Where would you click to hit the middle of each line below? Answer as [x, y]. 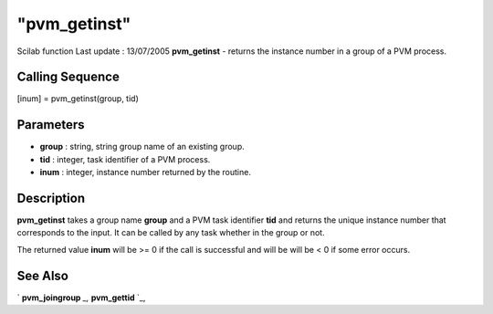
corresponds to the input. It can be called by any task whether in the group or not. [171, 233]
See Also [42, 275]
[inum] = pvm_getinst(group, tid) [78, 99]
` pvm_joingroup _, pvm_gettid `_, [81, 298]
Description [51, 198]
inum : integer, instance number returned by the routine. [145, 173]
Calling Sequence [68, 77]
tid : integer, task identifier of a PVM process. [125, 159]
